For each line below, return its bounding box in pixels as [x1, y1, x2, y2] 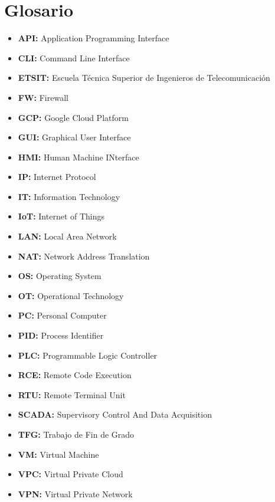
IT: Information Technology [18, 190, 120, 202]
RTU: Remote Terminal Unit [18, 388, 126, 401]
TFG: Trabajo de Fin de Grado [18, 428, 135, 440]
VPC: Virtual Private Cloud [18, 468, 123, 480]
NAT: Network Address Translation [18, 250, 150, 262]
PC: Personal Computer [18, 309, 107, 321]
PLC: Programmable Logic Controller [18, 349, 158, 361]
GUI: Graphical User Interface [18, 131, 131, 143]
